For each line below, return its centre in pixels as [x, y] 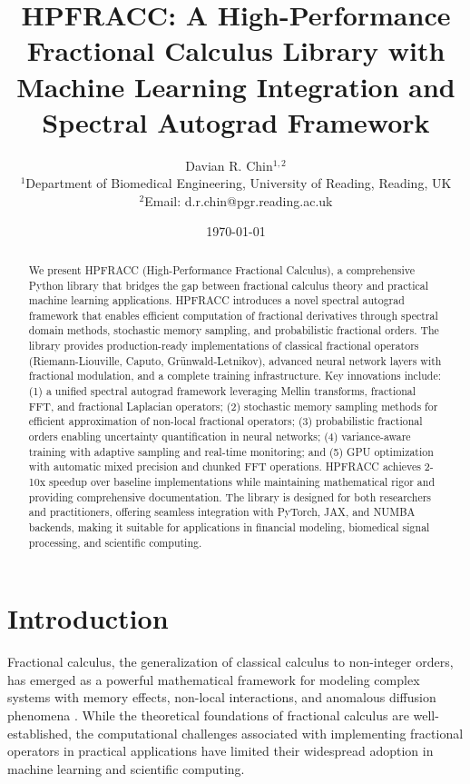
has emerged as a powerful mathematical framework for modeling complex [214, 679]
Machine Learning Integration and [236, 86]
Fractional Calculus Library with [236, 50]
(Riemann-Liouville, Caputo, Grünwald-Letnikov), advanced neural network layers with [235, 360]
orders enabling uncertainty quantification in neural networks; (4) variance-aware [220, 437]
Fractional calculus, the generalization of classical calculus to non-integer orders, [230, 662]
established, [39, 733]
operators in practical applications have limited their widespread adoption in [220, 751]
